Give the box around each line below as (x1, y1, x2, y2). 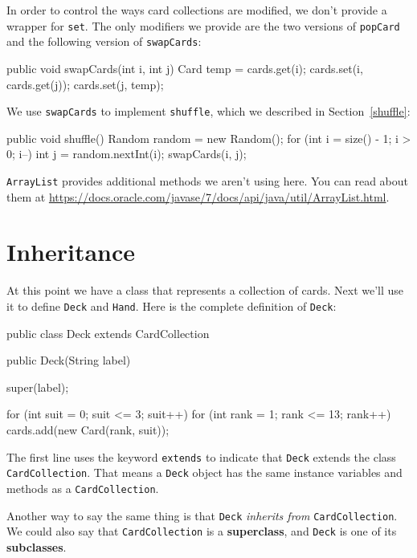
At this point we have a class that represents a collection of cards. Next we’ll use (6, 282, 404, 299)
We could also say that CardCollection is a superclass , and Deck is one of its (6, 523, 397, 540)
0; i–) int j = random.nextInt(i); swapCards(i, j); (6, 145, 247, 162)
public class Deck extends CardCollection (6, 324, 210, 341)
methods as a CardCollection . (6, 479, 159, 496)
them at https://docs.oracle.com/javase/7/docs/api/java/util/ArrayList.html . (6, 188, 390, 205)
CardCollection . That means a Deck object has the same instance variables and (6, 464, 403, 481)
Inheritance (6, 235, 136, 268)
